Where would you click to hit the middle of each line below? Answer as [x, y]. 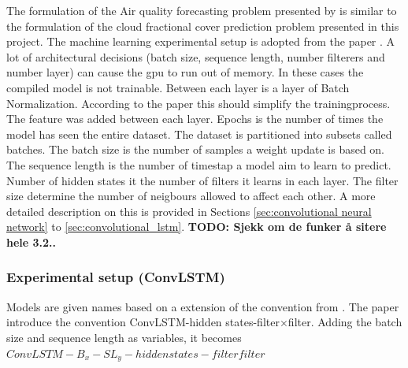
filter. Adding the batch [345, 322]
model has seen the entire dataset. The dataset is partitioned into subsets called [199, 134]
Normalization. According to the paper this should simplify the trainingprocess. [198, 103]
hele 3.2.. [32, 242]
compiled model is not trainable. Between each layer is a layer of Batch [178, 87]
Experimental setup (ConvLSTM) [116, 277]
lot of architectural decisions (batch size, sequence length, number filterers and [196, 56]
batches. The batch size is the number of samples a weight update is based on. [196, 149]
